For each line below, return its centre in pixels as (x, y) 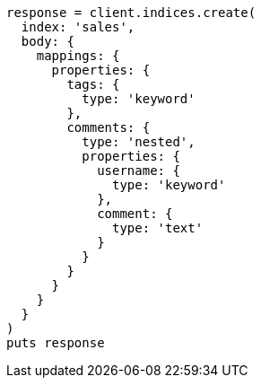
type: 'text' (158, 228)
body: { (48, 41)
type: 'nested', (139, 142)
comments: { (109, 127)
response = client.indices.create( (131, 13)
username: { (139, 171)
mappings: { (78, 56)
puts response (56, 343)
